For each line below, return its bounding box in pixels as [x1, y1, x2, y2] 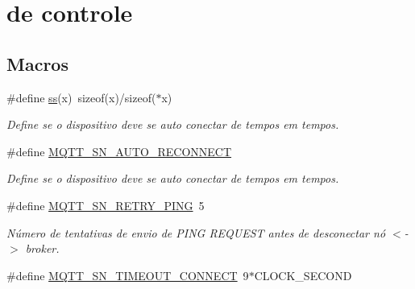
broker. [25, 240, 60, 257]
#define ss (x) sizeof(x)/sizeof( [6, 89, 156, 105]
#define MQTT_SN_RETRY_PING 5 [6, 196, 205, 213]
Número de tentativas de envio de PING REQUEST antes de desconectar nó [6, 224, 386, 241]
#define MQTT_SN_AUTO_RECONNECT [6, 142, 232, 159]
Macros [6, 51, 68, 76]
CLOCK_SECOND [254, 266, 352, 283]
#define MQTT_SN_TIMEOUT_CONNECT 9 [6, 266, 249, 283]
